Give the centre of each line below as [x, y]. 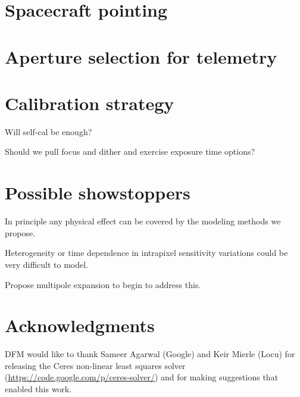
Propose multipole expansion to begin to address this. [103, 284]
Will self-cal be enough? [49, 131]
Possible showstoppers [98, 193]
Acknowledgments [80, 325]
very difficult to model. [47, 264]
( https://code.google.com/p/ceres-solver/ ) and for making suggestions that [142, 377]
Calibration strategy [90, 103]
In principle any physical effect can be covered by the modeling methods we [143, 221]
